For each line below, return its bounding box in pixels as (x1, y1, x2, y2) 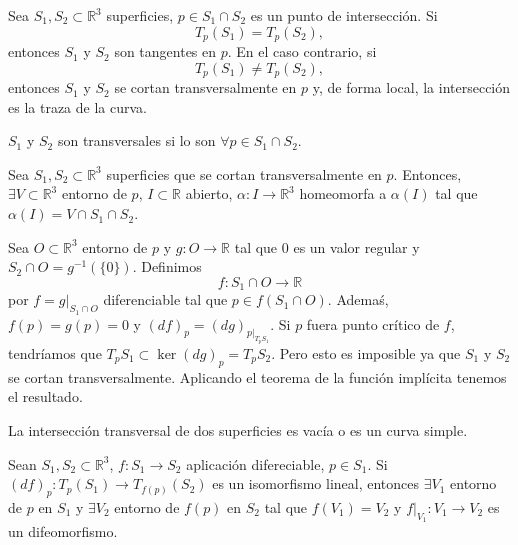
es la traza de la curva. (8, 96, 147, 117)
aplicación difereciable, (186, 453, 325, 474)
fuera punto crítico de (306, 313, 440, 334)
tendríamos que (8, 342, 102, 363)
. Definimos (132, 256, 202, 277)
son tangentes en (114, 41, 217, 62)
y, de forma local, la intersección (312, 77, 511, 98)
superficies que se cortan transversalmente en (106, 163, 382, 184)
